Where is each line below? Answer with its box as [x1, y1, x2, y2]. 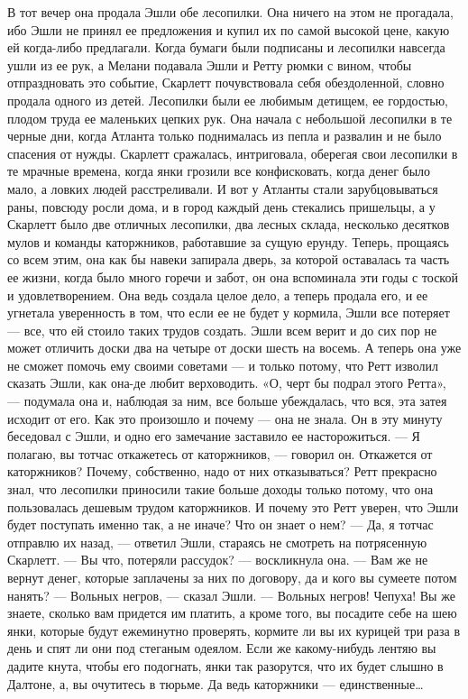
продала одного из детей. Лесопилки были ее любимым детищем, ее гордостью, [7, 90, 448, 109]
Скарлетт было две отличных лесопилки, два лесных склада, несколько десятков [7, 215, 450, 234]
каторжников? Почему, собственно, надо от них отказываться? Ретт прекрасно [7, 462, 437, 481]
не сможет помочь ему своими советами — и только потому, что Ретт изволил [7, 355, 439, 374]
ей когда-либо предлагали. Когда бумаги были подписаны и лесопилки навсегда [7, 38, 445, 57]
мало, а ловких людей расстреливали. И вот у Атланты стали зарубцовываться [7, 179, 438, 198]
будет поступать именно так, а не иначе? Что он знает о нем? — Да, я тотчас [7, 515, 434, 534]
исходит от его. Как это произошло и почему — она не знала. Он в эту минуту [7, 409, 443, 428]
